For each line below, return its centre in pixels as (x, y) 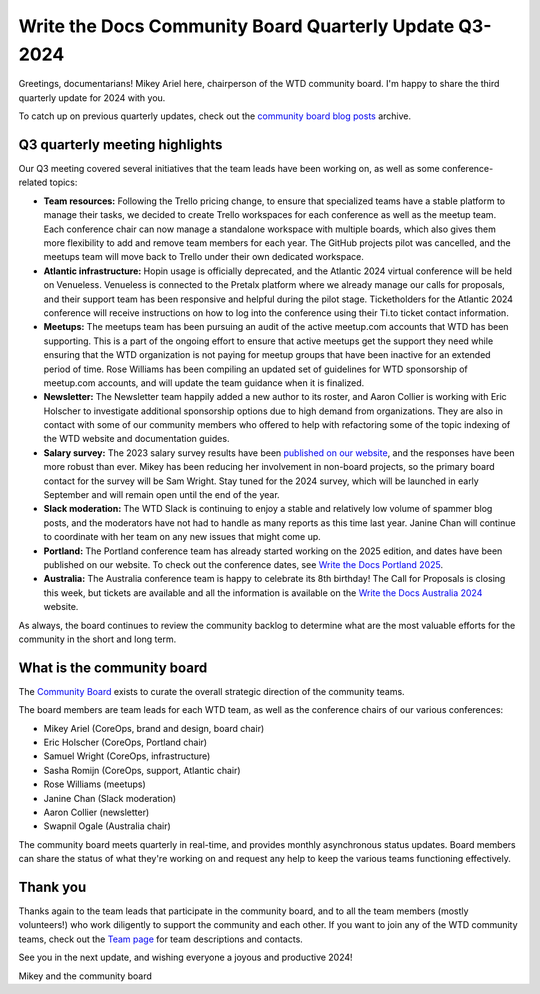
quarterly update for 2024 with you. (92, 97)
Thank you (52, 886)
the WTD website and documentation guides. (136, 439)
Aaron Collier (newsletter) (96, 812)
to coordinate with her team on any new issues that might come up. (182, 537)
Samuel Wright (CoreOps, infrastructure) (127, 756)
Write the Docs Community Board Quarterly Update (236, 26)
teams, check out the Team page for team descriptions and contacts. (161, 939)
